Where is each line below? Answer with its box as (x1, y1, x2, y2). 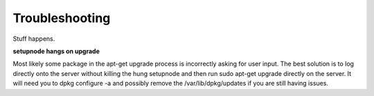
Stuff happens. (12, 35, 55, 43)
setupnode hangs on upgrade (12, 47, 100, 55)
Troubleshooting (12, 10, 111, 26)
